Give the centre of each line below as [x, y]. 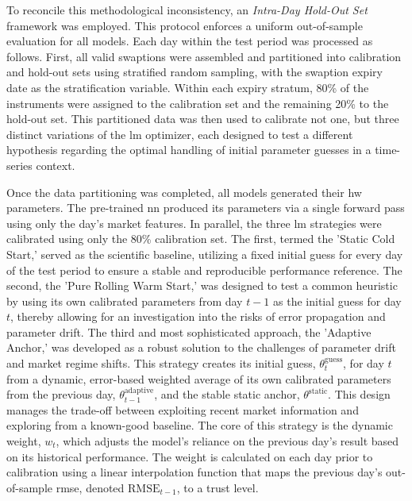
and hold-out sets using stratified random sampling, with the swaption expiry [194, 72]
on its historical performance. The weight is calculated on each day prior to [190, 456]
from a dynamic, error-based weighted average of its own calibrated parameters [199, 378]
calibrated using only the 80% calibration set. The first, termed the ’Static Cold [201, 239]
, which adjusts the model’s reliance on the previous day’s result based [227, 441]
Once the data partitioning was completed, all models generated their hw [184, 192]
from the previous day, [61, 394]
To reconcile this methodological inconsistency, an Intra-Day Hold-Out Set [187, 10]
